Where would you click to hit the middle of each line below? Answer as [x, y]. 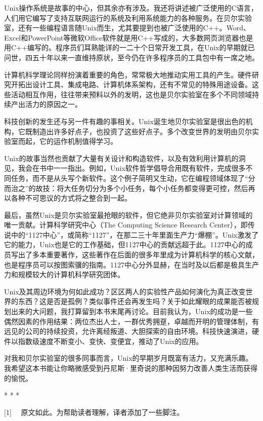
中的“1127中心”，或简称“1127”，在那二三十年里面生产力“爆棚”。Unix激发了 [135, 234]
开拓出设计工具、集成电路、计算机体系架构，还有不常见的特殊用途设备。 [131, 84]
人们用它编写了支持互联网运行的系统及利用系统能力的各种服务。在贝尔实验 [128, 17]
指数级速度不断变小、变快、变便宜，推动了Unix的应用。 [111, 341]
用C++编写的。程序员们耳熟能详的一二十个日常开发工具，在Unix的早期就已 [129, 47]
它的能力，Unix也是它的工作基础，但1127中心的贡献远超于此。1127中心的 [125, 244]
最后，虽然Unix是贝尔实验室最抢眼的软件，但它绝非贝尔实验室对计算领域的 [128, 215]
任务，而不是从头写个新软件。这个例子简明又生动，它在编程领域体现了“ [129, 178]
